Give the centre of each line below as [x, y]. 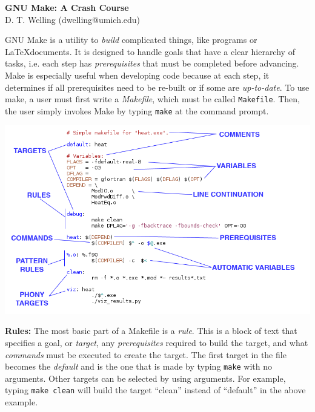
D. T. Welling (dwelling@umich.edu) [73, 19]
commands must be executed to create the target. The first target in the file [146, 354]
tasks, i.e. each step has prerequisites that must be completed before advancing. [152, 63]
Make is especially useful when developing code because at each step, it [137, 75]
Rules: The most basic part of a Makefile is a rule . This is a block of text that [151, 331]
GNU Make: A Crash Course [67, 7]
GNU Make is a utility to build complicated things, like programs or [131, 40]
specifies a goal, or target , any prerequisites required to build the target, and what [157, 342]
